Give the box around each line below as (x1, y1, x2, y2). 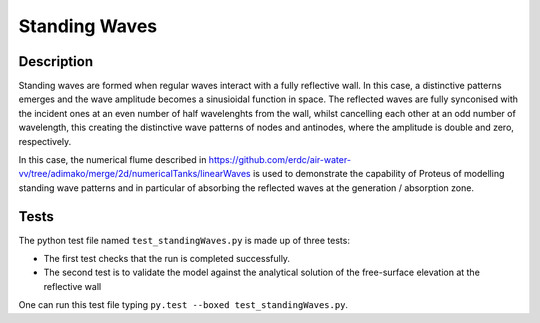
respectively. (18, 135, 72, 147)
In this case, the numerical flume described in (18, 154, 207, 166)
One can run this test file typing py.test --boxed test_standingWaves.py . (18, 299, 349, 311)
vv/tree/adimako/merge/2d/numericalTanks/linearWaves (18, 168, 251, 180)
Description (18, 53, 94, 70)
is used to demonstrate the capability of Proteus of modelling (252, 168, 505, 180)
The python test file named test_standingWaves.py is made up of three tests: (18, 234, 350, 246)
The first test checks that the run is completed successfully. (43, 253, 290, 265)
